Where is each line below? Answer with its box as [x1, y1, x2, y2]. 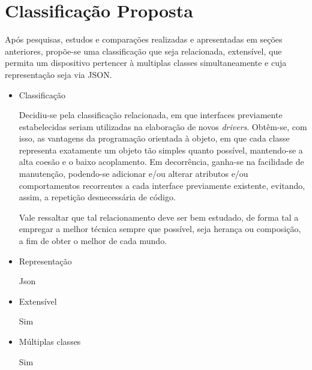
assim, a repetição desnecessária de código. [19, 191, 176, 203]
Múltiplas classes [19, 335, 81, 347]
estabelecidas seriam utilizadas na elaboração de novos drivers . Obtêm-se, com [19, 120, 307, 133]
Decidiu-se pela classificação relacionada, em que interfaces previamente [19, 109, 283, 121]
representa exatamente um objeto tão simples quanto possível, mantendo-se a [19, 143, 303, 156]
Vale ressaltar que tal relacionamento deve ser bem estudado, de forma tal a [19, 210, 299, 223]
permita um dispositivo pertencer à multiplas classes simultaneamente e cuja [5, 56, 287, 69]
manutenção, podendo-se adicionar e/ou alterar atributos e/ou [19, 167, 248, 180]
